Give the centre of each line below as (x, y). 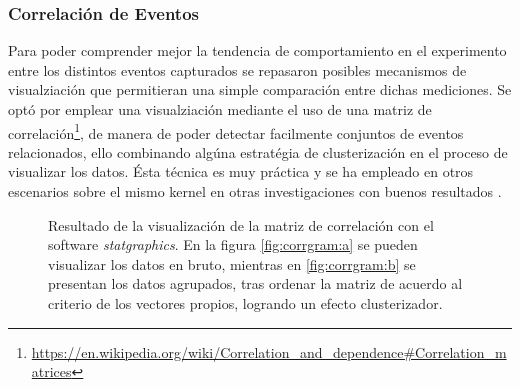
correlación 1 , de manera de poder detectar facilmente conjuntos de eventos (236, 131)
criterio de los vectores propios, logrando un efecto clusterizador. (245, 303)
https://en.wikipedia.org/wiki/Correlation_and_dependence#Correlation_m (269, 351)
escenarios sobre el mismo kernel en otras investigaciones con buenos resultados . (255, 191)
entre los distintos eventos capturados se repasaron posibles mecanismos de (237, 69)
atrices (51, 371)
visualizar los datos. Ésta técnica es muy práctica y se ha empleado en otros (241, 171)
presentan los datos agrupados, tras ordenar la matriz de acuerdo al (255, 283)
